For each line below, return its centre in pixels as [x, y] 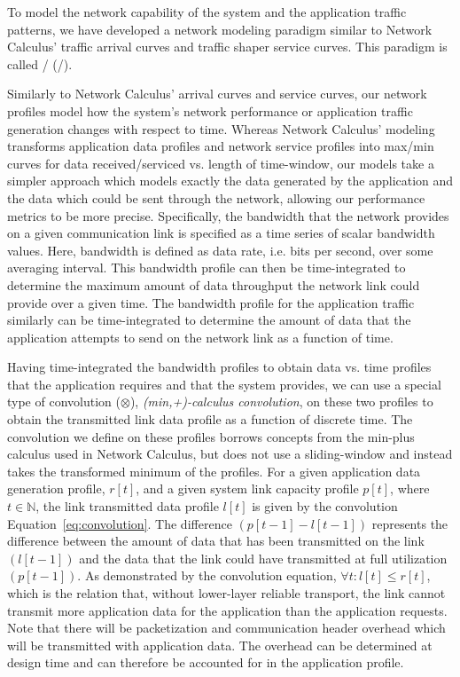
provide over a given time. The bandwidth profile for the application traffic [211, 302]
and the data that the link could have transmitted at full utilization [263, 558]
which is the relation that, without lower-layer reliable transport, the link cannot [226, 593]
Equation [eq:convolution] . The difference [120, 523]
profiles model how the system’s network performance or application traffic [210, 110]
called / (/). [40, 63]
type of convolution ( [64, 401]
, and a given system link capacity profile [247, 488]
